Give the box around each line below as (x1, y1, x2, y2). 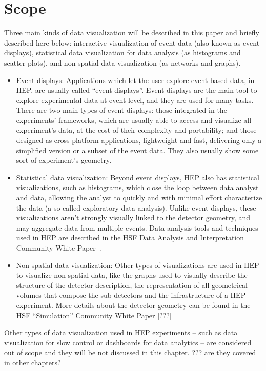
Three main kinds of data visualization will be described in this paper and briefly (4, 27, 259, 38)
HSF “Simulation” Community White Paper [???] (16, 310, 172, 320)
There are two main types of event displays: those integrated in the (16, 105, 227, 115)
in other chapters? (4, 357, 61, 367)
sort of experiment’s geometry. (16, 155, 112, 166)
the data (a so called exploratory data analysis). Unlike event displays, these (16, 202, 256, 213)
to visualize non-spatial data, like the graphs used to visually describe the (16, 270, 248, 280)
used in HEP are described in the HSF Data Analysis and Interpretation (16, 232, 244, 243)
